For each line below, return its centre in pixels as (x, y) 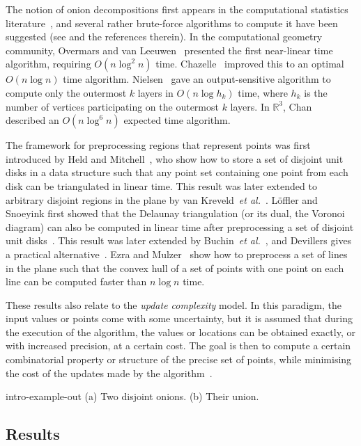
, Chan (298, 106)
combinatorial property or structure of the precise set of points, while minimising (179, 359)
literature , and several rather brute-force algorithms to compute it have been (172, 23)
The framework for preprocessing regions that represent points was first (158, 145)
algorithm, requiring (48, 64)
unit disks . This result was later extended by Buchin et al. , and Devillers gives (179, 240)
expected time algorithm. (177, 120)
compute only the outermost (66, 92)
